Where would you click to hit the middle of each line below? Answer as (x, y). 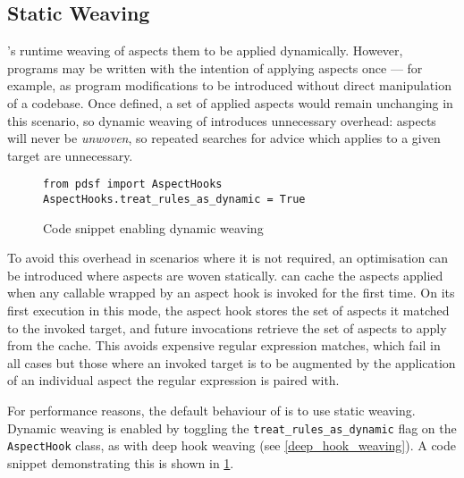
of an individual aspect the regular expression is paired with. (173, 380)
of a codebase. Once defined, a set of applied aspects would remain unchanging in (230, 102)
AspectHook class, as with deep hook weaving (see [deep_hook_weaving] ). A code (232, 445)
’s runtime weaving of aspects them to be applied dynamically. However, (205, 50)
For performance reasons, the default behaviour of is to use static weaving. (211, 411)
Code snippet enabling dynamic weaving (153, 227)
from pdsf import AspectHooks (133, 184)
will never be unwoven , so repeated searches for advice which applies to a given (224, 138)
